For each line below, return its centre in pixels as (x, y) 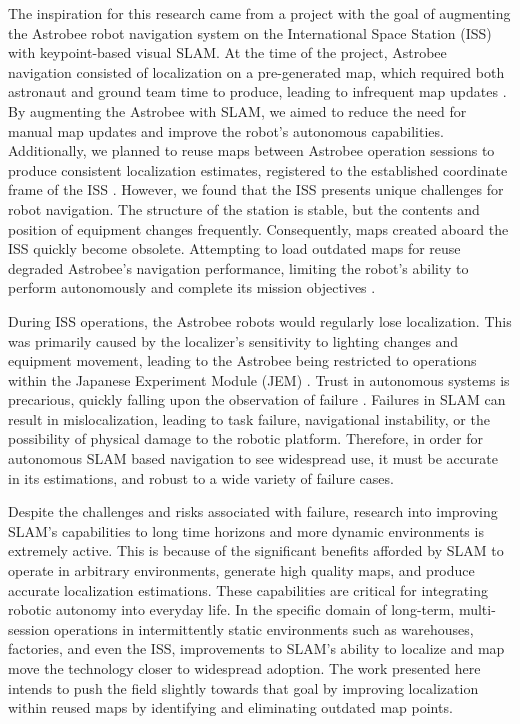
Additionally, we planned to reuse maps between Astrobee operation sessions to (251, 150)
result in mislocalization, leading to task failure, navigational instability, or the (249, 418)
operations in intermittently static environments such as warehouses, (264, 628)
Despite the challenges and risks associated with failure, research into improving (253, 511)
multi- (477, 609)
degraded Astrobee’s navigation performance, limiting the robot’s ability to (238, 267)
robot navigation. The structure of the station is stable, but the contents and (244, 208)
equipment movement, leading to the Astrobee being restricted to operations (242, 360)
